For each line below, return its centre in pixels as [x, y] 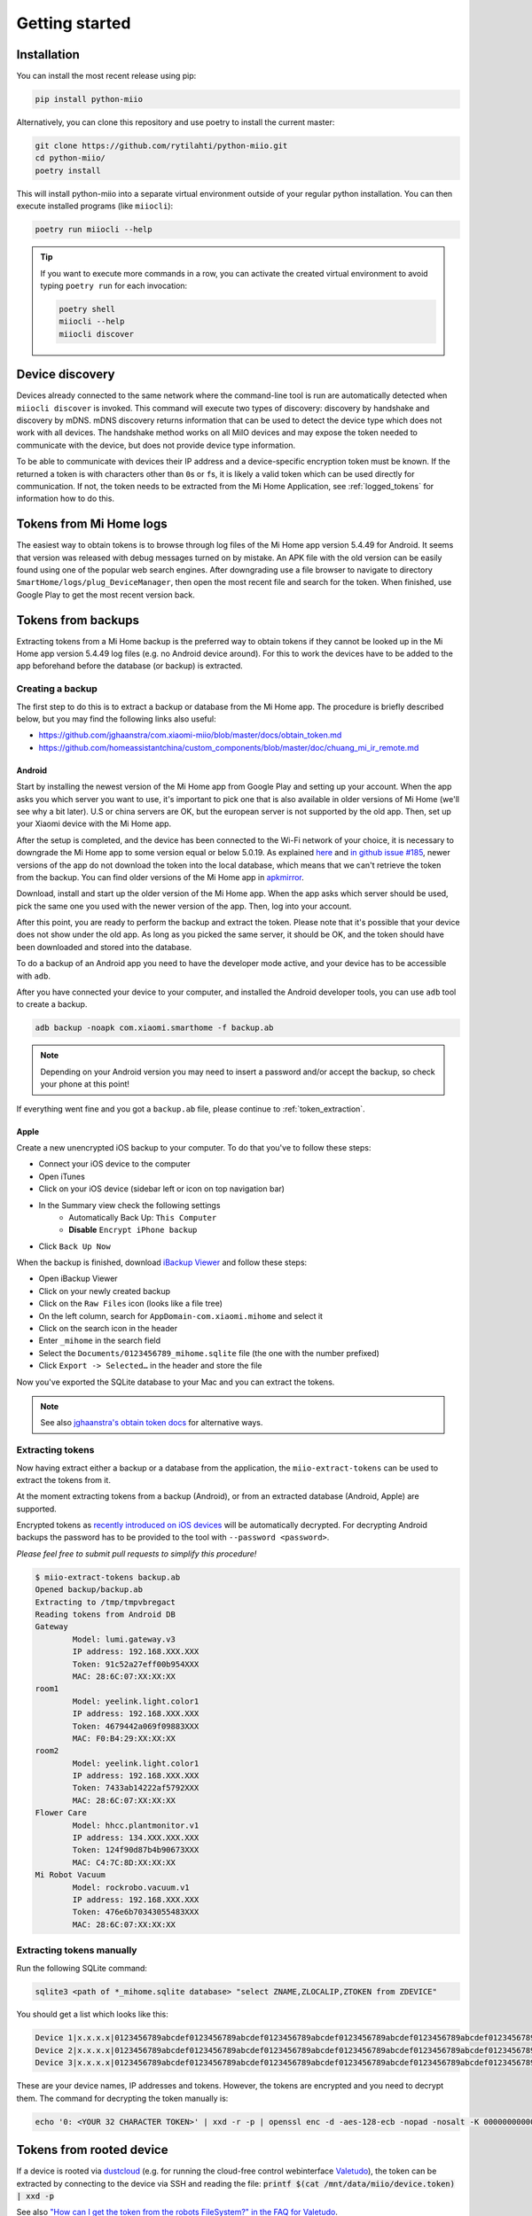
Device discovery [66, 375]
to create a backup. [52, 1004]
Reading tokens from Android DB [106, 1615]
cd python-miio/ [70, 158]
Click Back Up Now [74, 1246]
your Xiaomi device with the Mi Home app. [94, 823]
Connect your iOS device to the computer [114, 1164]
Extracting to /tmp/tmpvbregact [106, 1602]
